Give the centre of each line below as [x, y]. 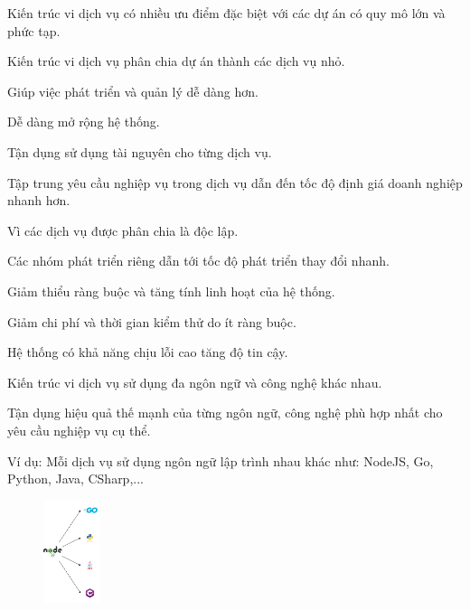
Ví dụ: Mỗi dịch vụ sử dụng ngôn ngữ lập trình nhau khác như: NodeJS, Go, [221, 460]
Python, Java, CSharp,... [75, 479]
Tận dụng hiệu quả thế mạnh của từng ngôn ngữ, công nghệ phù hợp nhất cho [225, 413]
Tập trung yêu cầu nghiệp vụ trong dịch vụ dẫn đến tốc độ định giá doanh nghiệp [235, 182]
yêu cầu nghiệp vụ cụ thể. [79, 430]
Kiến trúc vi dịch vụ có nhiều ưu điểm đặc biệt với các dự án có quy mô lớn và [226, 13]
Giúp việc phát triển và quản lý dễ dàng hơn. [133, 91]
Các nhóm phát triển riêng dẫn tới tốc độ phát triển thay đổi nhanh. [198, 261]
